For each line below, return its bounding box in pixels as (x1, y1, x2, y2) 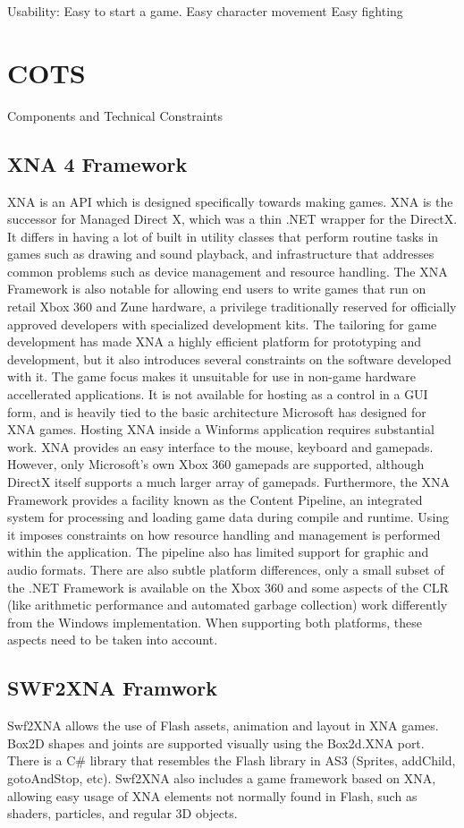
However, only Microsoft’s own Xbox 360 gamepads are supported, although (7, 455, 425, 474)
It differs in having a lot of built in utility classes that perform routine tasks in (7, 226, 439, 245)
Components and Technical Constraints (7, 106, 223, 124)
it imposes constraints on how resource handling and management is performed (7, 525, 441, 543)
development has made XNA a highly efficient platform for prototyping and (7, 332, 421, 351)
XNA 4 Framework (7, 149, 188, 177)
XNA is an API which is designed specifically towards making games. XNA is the (7, 192, 453, 210)
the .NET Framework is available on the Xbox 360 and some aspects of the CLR (7, 577, 449, 596)
